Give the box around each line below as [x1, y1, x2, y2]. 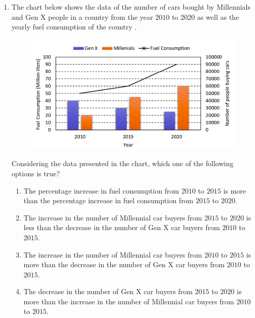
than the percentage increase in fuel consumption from [23, 195, 194, 206]
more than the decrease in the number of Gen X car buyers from [23, 259, 225, 270]
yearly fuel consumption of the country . [11, 21, 137, 32]
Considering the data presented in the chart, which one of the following [11, 158, 234, 169]
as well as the [197, 11, 239, 22]
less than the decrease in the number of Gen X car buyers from [23, 222, 220, 233]
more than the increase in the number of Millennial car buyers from [23, 296, 234, 306]
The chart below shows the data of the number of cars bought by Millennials [11, 2, 250, 12]
